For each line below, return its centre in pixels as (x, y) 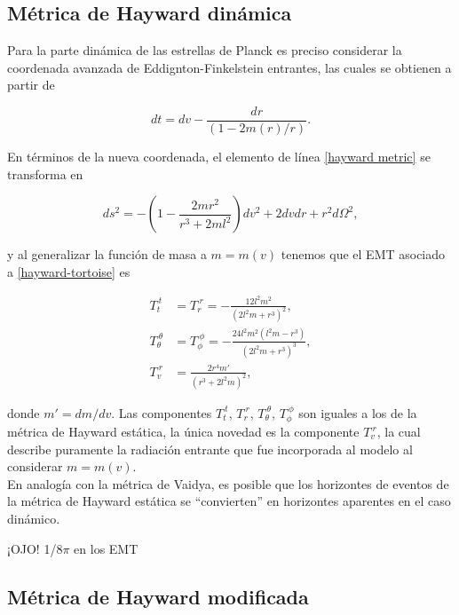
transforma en (45, 173)
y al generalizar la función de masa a (107, 254)
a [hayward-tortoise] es (69, 271)
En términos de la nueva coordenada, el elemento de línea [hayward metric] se (219, 157)
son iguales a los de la (358, 412)
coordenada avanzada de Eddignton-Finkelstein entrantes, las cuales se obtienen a (229, 67)
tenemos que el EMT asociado (363, 254)
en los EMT (106, 548)
